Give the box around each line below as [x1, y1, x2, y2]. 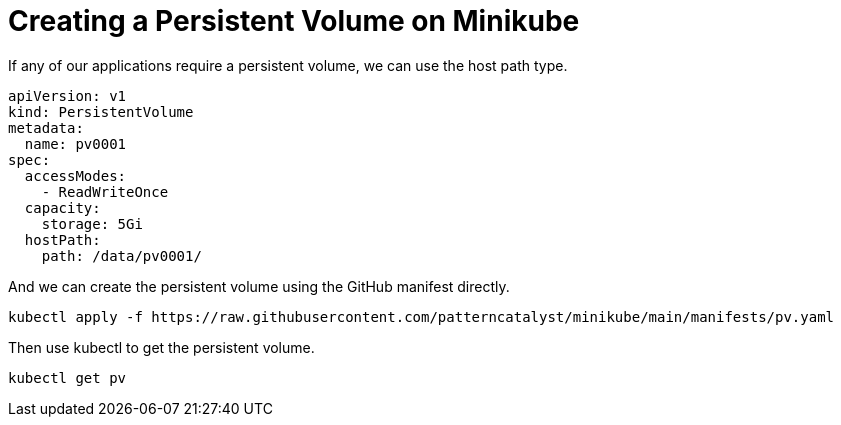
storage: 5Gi [41, 215, 143, 232]
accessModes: [24, 167, 127, 184]
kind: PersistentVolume [8, 103, 194, 120]
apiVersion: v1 [8, 87, 127, 104]
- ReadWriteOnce [41, 183, 169, 200]
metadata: [8, 119, 84, 136]
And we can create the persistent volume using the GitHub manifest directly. [8, 277, 510, 295]
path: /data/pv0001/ [41, 247, 202, 264]
